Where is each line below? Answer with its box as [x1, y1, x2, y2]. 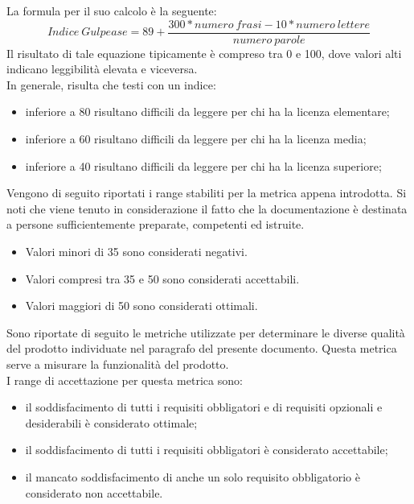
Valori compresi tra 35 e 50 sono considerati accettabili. [25, 270, 300, 287]
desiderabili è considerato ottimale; [25, 414, 198, 431]
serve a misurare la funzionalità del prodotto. [6, 355, 229, 372]
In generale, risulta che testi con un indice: [6, 76, 216, 93]
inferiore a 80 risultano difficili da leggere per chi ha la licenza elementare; [25, 103, 390, 120]
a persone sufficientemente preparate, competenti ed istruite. [6, 216, 305, 233]
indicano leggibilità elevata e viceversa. [6, 60, 198, 77]
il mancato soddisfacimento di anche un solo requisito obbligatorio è [25, 468, 360, 485]
